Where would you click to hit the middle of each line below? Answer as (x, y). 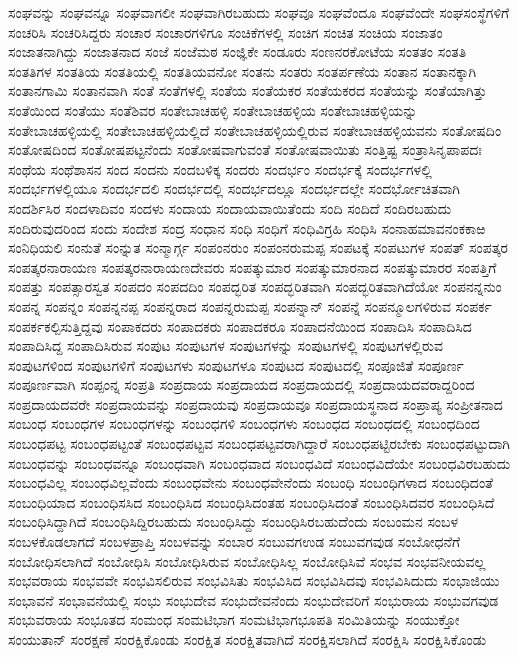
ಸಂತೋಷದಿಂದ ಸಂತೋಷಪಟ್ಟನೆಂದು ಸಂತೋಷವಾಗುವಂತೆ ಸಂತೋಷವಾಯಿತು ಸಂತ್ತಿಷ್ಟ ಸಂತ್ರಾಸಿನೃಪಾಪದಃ (245, 149)
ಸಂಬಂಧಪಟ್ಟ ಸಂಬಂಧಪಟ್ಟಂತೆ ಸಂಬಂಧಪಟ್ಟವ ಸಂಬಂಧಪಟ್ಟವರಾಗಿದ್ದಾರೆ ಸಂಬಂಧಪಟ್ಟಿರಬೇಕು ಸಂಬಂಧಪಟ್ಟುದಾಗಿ (259, 443)
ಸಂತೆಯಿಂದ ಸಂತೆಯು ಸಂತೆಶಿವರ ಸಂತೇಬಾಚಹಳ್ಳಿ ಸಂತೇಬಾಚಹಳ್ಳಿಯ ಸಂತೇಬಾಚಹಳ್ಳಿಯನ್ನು (213, 109)
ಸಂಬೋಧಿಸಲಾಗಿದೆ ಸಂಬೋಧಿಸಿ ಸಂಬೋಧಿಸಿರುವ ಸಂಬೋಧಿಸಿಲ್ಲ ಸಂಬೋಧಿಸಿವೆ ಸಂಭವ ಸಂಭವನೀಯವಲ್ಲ (247, 560)
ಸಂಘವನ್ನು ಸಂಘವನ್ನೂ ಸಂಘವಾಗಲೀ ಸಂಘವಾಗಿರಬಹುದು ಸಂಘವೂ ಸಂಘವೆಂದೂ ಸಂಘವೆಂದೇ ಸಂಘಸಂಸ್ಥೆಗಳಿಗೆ (259, 12)
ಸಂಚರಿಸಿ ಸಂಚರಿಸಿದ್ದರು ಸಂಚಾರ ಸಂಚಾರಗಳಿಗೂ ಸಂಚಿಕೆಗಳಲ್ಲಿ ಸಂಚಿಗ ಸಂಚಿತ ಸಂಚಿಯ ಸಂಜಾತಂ (225, 31)
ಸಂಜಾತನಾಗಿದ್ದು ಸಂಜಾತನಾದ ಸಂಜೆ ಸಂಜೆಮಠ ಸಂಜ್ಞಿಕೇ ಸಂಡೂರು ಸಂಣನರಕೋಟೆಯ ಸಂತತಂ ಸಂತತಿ (237, 51)
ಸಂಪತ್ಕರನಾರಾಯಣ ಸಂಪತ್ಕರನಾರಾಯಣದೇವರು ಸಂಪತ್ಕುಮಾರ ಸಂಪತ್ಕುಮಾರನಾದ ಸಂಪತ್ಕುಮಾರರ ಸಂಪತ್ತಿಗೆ (252, 266)
